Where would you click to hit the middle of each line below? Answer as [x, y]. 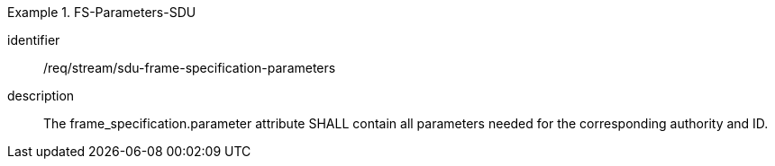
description [41, 96]
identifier [34, 40]
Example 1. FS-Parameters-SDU [102, 12]
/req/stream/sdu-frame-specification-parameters [190, 68]
